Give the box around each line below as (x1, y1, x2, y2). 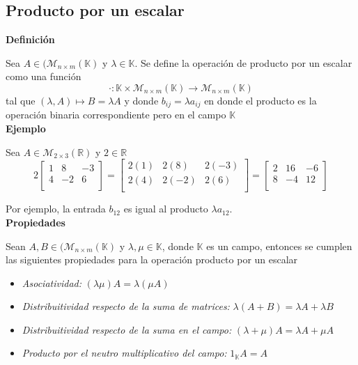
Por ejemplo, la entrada (6, 201, 106, 216)
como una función (6, 69, 81, 84)
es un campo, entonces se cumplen (206, 238, 352, 253)
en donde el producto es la (204, 93, 317, 107)
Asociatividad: (22, 275, 81, 290)
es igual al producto (123, 201, 208, 216)
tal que (6, 93, 36, 107)
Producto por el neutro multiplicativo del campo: (22, 345, 227, 360)
